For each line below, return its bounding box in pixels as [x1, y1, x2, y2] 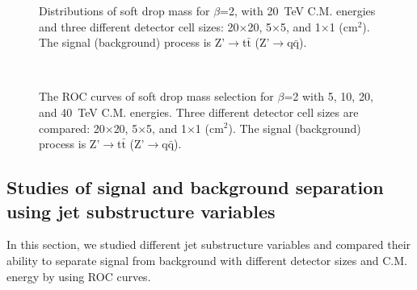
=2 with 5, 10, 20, [284, 88, 373, 105]
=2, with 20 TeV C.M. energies [220, 2, 376, 19]
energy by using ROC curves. [6, 267, 151, 284]
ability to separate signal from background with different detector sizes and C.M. [6, 251, 407, 268]
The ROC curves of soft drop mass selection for [39, 88, 274, 105]
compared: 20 [39, 119, 105, 136]
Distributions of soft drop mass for [39, 2, 210, 19]
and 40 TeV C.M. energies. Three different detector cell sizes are [39, 103, 359, 120]
